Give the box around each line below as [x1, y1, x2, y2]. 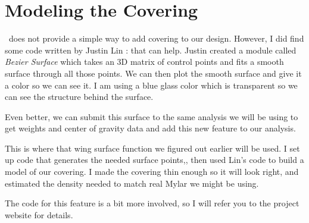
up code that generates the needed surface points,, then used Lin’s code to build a [5, 153, 304, 166]
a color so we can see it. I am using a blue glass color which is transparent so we [5, 78, 298, 91]
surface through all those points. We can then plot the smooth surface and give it [5, 67, 302, 79]
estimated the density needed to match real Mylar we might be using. [5, 177, 259, 189]
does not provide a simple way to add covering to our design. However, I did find [8, 32, 304, 45]
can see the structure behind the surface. [5, 90, 154, 103]
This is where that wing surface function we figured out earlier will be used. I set [5, 142, 300, 154]
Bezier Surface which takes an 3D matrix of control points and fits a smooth [5, 55, 284, 68]
